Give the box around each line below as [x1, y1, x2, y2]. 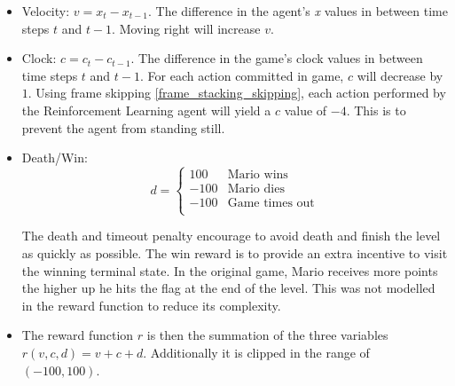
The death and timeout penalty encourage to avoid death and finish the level [21, 226, 441, 245]
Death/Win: [21, 148, 88, 167]
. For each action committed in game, [139, 66, 344, 84]
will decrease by [357, 66, 443, 84]
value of [284, 100, 327, 119]
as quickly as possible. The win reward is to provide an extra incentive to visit [21, 243, 448, 262]
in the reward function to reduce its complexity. [21, 295, 281, 314]
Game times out [227, 197, 315, 210]
